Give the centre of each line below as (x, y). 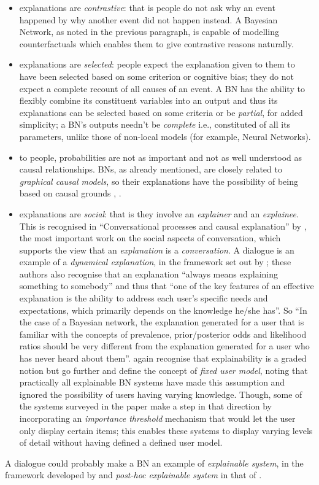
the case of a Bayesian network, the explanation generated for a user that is (162, 322)
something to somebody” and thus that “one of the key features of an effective (167, 286)
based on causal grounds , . (70, 193)
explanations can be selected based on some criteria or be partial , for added (161, 112)
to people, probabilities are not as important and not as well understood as (161, 157)
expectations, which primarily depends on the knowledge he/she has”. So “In (163, 310)
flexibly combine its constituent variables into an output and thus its (148, 100)
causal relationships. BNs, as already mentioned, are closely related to (151, 169)
